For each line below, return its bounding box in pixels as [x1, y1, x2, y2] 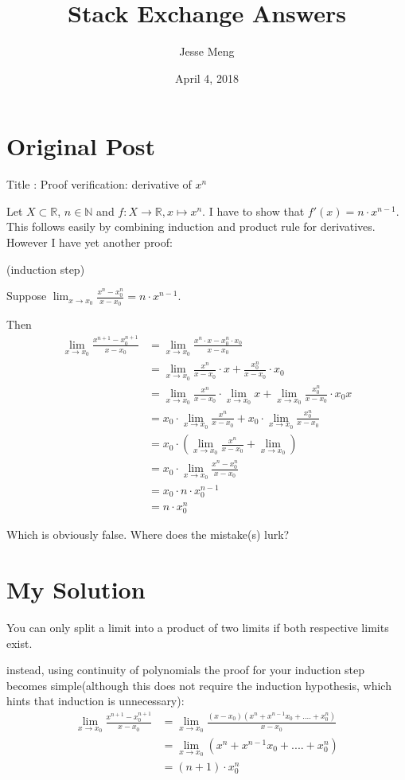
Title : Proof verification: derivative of [6, 176, 192, 193]
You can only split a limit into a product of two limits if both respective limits [6, 618, 389, 635]
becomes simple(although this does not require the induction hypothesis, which [6, 677, 391, 693]
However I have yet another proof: [6, 234, 173, 251]
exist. [6, 634, 33, 651]
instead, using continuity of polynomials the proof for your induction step [6, 661, 365, 678]
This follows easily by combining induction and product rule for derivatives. [6, 218, 376, 235]
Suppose [6, 287, 47, 304]
